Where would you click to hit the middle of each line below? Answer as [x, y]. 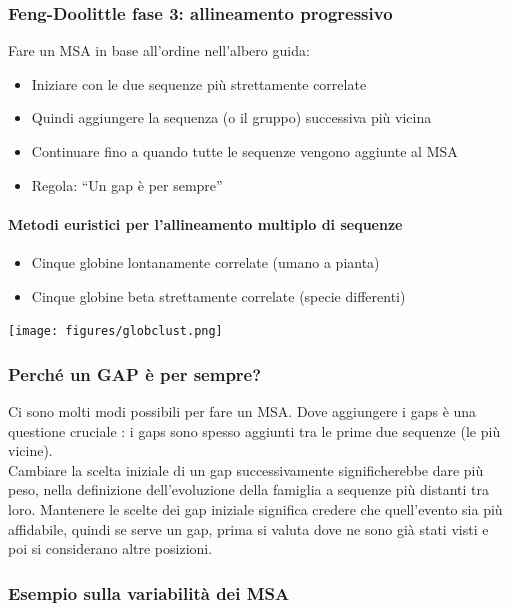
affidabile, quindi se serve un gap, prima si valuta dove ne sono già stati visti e [248, 528]
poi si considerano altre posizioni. [110, 548]
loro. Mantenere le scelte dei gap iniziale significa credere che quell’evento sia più [255, 509]
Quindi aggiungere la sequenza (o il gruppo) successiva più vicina [231, 117]
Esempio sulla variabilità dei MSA [149, 592]
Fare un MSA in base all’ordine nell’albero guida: [159, 50]
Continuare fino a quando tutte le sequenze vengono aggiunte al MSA [244, 151]
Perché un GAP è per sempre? [135, 373]
